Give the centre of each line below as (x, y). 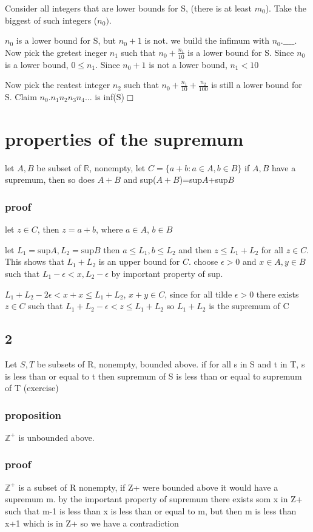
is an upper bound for (139, 261)
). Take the (286, 8)
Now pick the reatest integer (58, 85)
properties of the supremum (124, 138)
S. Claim (21, 97)
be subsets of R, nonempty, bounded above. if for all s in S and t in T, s (171, 363)
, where (109, 229)
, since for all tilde (198, 294)
